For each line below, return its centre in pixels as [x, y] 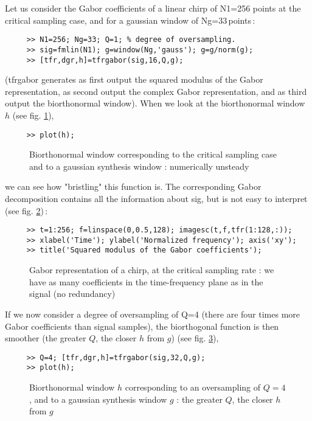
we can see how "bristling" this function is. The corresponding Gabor [133, 186]
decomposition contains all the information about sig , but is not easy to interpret [156, 198]
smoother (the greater [46, 338]
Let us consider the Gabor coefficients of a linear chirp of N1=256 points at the [153, 8]
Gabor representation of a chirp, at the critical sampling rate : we [152, 270]
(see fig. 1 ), [33, 115]
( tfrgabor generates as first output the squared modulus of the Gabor [134, 79]
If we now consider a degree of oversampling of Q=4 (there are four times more [153, 314]
